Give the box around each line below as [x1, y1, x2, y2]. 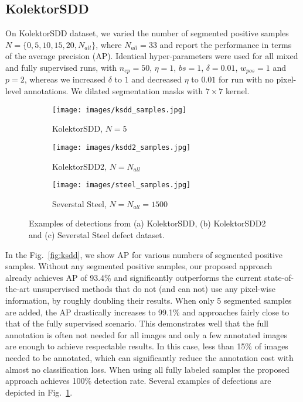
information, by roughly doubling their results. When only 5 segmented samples [5, 294, 292, 306]
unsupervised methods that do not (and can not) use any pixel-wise [32, 283, 275, 295]
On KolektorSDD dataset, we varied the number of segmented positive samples [5, 27, 289, 39]
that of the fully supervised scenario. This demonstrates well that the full [5, 317, 268, 329]
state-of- [264, 271, 294, 283]
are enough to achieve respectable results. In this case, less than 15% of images [5, 340, 288, 352]
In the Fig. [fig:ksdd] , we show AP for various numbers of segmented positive [5, 248, 283, 260]
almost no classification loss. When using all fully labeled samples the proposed [5, 363, 290, 375]
